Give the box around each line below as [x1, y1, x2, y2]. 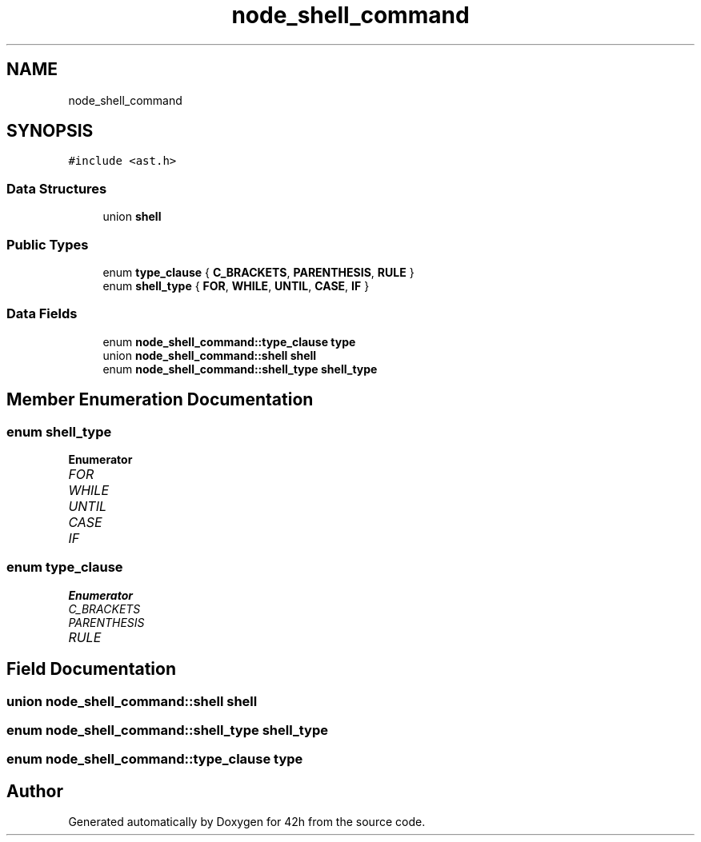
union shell [102, 210, 162, 224]
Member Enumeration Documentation [6, 389, 314, 410]
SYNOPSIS [6, 121, 94, 142]
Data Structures [6, 180, 107, 197]
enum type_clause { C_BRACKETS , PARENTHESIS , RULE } [102, 265, 415, 279]
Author [6, 780, 63, 801]
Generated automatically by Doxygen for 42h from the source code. [68, 815, 426, 829]
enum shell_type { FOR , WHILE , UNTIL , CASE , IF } [102, 278, 370, 293]
